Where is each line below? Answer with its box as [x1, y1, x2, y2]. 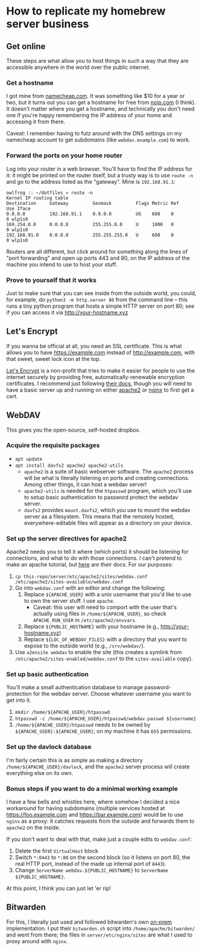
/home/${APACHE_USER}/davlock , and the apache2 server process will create [6, 763, 190, 770]
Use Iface [6, 206, 31, 212]
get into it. [6, 696, 31, 704]
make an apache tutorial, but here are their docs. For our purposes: [6, 561, 173, 568]
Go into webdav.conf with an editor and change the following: [14, 585, 166, 592]
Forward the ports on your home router [6, 151, 122, 160]
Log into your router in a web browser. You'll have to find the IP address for [6, 165, 193, 172]
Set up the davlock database [6, 742, 92, 751]
